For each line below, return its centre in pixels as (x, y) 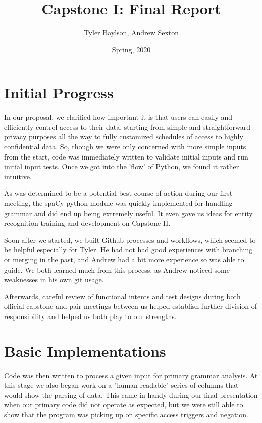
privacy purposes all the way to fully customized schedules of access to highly (124, 137)
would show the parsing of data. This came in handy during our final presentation (131, 394)
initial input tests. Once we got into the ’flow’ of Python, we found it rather (122, 166)
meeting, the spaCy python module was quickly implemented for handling (118, 203)
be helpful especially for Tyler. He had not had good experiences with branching (128, 250)
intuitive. (18, 176)
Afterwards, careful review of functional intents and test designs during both (122, 296)
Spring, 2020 (131, 49)
